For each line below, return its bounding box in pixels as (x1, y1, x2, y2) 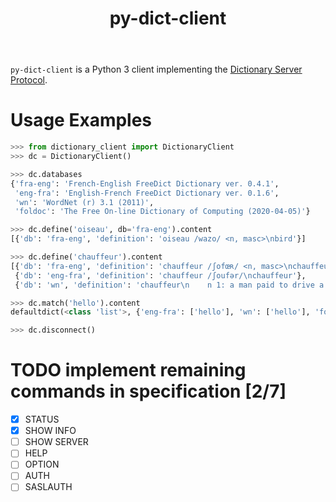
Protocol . (10, 74, 48, 86)
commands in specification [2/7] (10, 380, 287, 403)
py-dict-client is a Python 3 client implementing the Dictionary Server (10, 63, 303, 76)
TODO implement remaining (10, 359, 247, 382)
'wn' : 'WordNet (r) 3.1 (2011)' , (14, 197, 155, 207)
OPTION (24, 458, 60, 471)
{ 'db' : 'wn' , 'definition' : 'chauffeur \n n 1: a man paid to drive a (14, 280, 325, 290)
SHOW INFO (24, 425, 77, 437)
